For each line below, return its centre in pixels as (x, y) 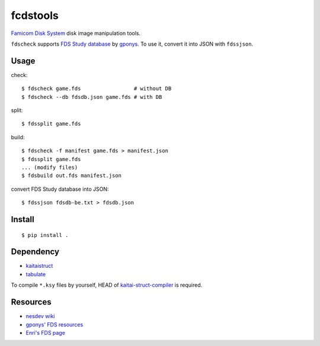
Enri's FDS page (45, 332)
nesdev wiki (41, 316)
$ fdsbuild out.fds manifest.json (71, 176)
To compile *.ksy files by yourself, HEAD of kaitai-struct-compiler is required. (107, 285)
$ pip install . (45, 235)
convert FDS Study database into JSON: (60, 189)
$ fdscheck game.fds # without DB (97, 89)
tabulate (36, 274)
